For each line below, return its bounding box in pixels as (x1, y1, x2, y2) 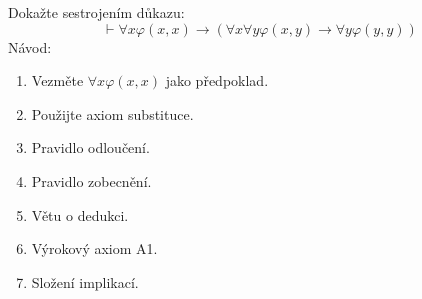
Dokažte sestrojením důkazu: (8, 2, 185, 22)
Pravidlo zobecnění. (31, 170, 152, 191)
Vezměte (31, 70, 84, 91)
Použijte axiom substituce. (31, 103, 194, 124)
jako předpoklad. (165, 70, 269, 91)
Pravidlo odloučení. (31, 137, 150, 158)
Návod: (8, 36, 52, 57)
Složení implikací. (31, 271, 139, 292)
